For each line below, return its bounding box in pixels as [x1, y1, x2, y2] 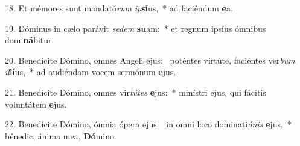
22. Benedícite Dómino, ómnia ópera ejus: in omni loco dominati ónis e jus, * [5, 118, 292, 130]
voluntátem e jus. [5, 97, 67, 110]
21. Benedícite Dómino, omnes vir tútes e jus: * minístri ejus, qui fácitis [5, 85, 266, 98]
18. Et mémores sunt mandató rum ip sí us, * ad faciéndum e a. [5, 2, 233, 14]
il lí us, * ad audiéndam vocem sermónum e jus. [5, 65, 176, 78]
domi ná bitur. [5, 34, 54, 46]
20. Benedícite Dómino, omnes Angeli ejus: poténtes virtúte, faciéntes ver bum [5, 53, 295, 66]
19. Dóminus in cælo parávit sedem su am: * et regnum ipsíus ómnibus [5, 22, 266, 34]
